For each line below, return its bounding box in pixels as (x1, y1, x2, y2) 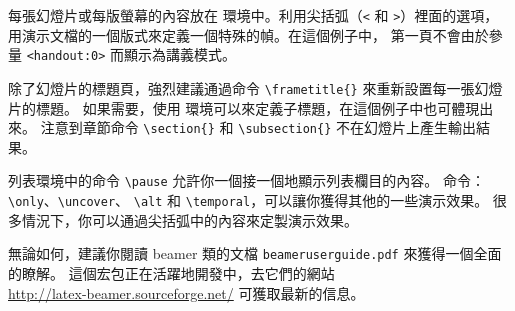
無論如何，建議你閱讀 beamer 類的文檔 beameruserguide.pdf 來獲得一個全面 (8, 243, 502, 264)
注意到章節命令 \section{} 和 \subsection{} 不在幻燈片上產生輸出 (40, 117, 476, 138)
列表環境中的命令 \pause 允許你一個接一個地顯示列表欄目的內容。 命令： (8, 170, 485, 191)
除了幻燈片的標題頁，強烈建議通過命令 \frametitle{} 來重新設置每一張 (8, 77, 475, 98)
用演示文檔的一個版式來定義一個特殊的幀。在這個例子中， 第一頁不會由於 (8, 24, 489, 45)
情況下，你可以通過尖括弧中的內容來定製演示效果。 (21, 209, 358, 230)
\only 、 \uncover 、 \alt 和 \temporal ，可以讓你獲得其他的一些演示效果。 (8, 190, 489, 211)
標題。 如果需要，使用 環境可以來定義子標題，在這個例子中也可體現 (35, 97, 480, 118)
